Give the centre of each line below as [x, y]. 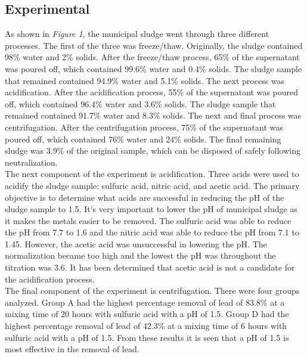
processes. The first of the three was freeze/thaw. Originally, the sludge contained [154, 45]
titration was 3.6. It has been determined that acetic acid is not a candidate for [150, 267]
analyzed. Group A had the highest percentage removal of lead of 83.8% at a [145, 302]
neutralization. [31, 162]
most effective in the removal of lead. [72, 349]
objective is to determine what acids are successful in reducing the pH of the [145, 197]
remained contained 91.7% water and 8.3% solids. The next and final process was [153, 115]
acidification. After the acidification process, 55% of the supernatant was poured [152, 92]
